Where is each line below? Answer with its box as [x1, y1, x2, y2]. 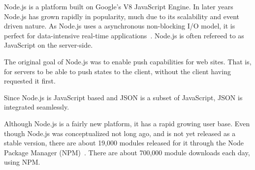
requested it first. [4, 76, 56, 86]
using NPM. [4, 157, 40, 167]
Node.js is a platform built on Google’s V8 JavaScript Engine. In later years [4, 1, 233, 11]
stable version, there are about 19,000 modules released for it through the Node [4, 138, 244, 148]
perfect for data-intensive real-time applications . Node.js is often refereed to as [4, 30, 244, 40]
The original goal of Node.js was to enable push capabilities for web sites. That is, [4, 56, 252, 66]
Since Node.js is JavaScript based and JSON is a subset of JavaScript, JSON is [4, 92, 243, 102]
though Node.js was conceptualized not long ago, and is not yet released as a [4, 128, 236, 138]
